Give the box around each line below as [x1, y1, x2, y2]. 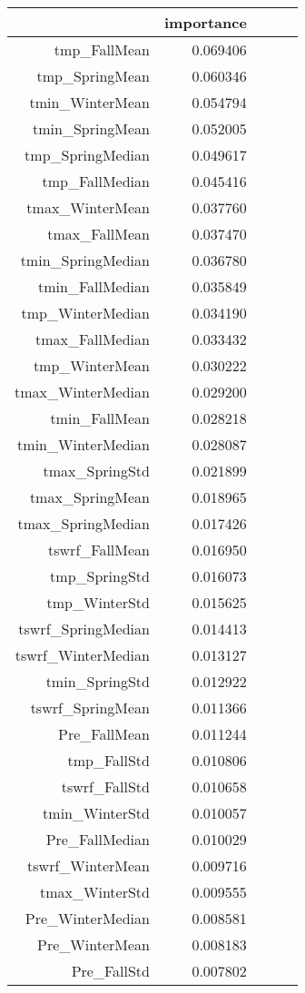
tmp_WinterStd [46, 592, 150, 613]
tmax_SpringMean [29, 487, 150, 507]
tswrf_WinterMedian [15, 644, 150, 665]
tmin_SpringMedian [20, 250, 150, 270]
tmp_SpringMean [36, 65, 150, 86]
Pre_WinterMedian [25, 908, 150, 929]
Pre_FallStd [71, 960, 150, 981]
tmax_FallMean [47, 223, 150, 244]
